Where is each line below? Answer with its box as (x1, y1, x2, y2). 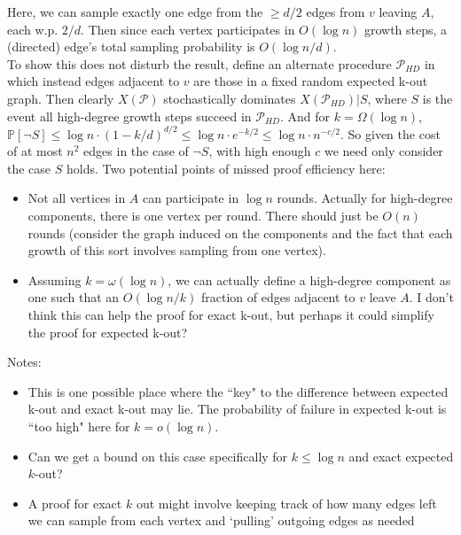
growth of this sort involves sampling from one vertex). (27, 241, 326, 260)
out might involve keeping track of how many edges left (136, 493, 437, 512)
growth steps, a (363, 19, 448, 38)
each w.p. (7, 19, 59, 38)
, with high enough (208, 142, 311, 160)
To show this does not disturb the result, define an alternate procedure (7, 54, 392, 73)
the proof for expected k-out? (27, 322, 188, 341)
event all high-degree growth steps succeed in (7, 106, 252, 125)
